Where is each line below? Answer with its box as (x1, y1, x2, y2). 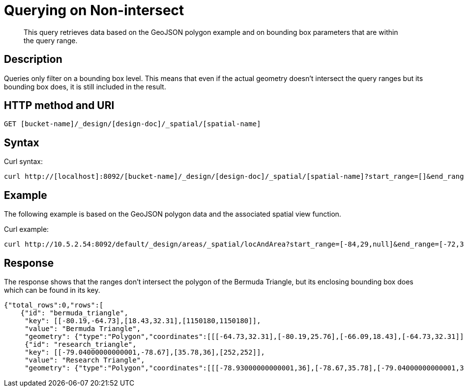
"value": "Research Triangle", (25, 356, 145, 364)
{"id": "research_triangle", (25, 340, 137, 348)
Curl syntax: (4, 157, 43, 166)
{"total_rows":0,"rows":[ (4, 301, 104, 309)
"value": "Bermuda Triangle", (25, 324, 141, 333)
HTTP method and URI (4, 99, 115, 112)
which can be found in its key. (4, 285, 100, 294)
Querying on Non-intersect (4, 2, 184, 19)
